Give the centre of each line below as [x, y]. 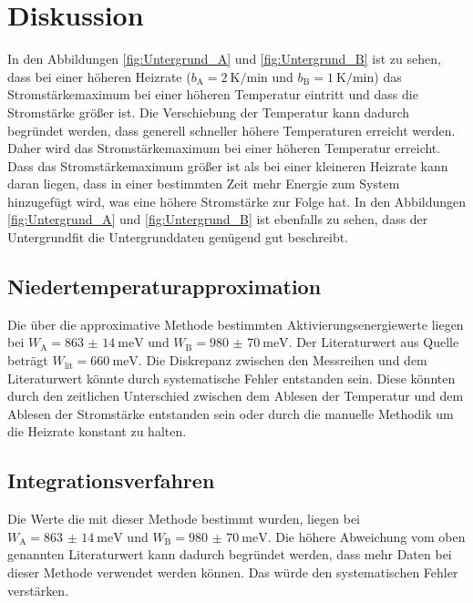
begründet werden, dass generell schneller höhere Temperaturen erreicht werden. [231, 130]
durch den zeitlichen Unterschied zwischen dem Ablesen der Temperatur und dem [236, 396]
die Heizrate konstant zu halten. [97, 431]
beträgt [28, 360]
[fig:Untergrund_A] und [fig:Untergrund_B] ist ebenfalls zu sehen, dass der [218, 219]
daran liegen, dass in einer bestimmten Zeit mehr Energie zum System [204, 184]
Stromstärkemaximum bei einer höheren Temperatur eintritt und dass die [213, 94]
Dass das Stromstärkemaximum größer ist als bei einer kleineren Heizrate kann [228, 165]
